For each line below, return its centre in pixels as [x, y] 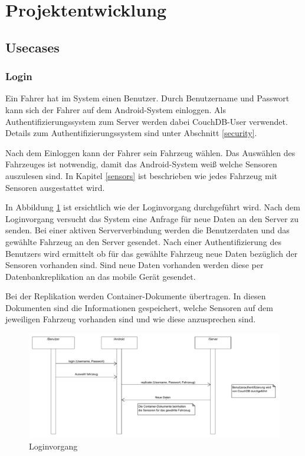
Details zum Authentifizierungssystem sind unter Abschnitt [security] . [131, 133]
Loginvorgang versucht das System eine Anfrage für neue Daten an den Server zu [152, 218]
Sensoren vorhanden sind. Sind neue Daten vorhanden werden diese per [135, 265]
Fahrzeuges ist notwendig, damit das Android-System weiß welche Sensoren [141, 164]
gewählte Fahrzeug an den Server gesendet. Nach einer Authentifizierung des [143, 241]
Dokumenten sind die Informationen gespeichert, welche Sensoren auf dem [139, 307]
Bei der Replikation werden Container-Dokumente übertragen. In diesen [136, 296]
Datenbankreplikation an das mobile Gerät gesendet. [101, 276]
